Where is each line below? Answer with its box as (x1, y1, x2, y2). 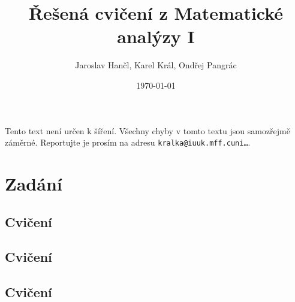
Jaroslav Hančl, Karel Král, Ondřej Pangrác (75, 59, 237, 71)
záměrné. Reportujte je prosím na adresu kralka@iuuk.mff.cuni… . (5, 136, 251, 149)
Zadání (5, 171, 62, 195)
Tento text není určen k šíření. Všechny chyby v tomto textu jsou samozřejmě (5, 124, 290, 137)
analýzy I (117, 24, 195, 49)
